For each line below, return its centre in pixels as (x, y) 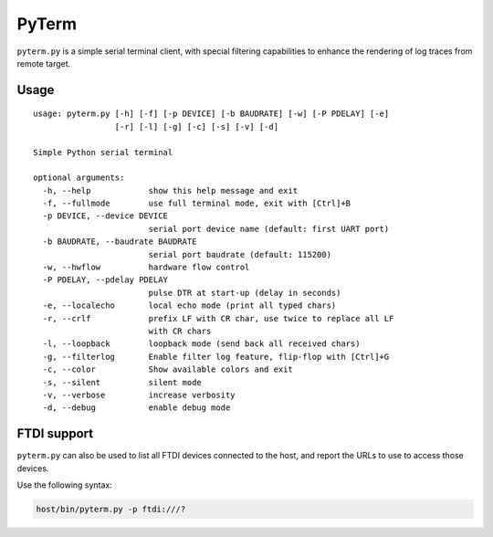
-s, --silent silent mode (122, 382)
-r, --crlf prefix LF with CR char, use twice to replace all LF (218, 318)
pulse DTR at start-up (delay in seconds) (245, 293)
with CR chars (180, 331)
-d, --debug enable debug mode (136, 408)
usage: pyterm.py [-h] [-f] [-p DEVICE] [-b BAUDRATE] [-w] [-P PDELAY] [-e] (211, 114)
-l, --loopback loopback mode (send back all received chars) (201, 344)
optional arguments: (79, 178)
